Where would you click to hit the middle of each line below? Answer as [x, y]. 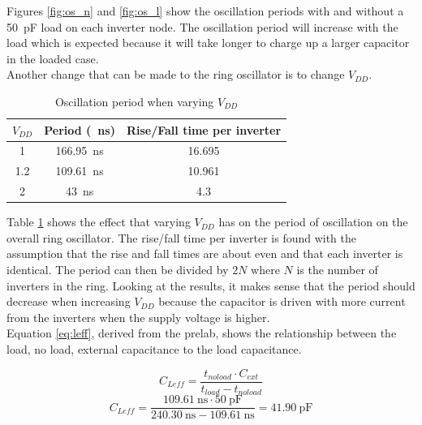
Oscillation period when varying [134, 101]
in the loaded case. [53, 58]
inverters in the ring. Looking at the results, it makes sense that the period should [211, 285]
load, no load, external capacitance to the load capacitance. [154, 348]
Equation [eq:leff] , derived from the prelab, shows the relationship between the [202, 333]
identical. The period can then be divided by [118, 269]
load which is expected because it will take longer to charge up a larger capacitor [208, 43]
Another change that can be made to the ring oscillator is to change [176, 74]
